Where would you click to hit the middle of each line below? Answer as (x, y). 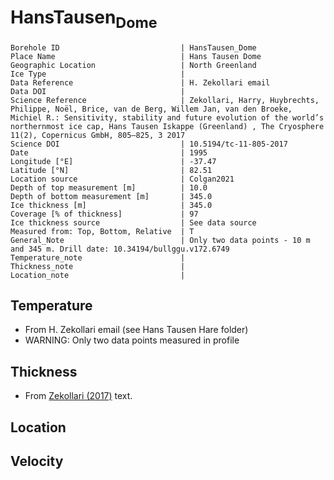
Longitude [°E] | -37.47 (113, 161)
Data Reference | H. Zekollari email (140, 82)
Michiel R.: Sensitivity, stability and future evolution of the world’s (167, 117)
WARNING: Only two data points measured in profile (132, 340)
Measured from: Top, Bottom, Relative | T (102, 231)
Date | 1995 (109, 152)
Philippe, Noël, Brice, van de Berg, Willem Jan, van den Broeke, (151, 109)
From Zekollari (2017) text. (78, 396)
